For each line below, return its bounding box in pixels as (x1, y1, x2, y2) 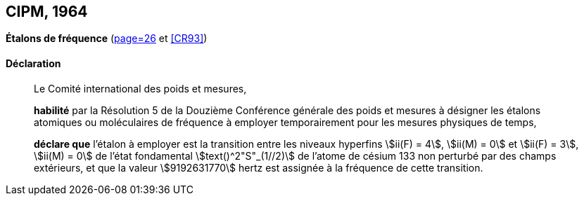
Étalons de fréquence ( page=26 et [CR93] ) (6, 32, 208, 45)
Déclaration (6, 57, 61, 70)
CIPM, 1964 (6, 3, 88, 20)
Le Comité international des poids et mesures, (34, 82, 247, 95)
